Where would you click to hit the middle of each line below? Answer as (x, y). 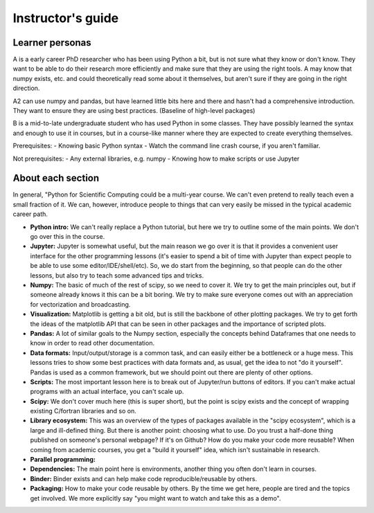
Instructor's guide (66, 18)
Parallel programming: (63, 460)
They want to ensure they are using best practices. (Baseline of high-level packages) (134, 111)
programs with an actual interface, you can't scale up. (107, 392)
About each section (56, 178)
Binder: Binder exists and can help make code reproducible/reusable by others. (144, 478)
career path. (30, 214)
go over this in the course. (68, 237)
